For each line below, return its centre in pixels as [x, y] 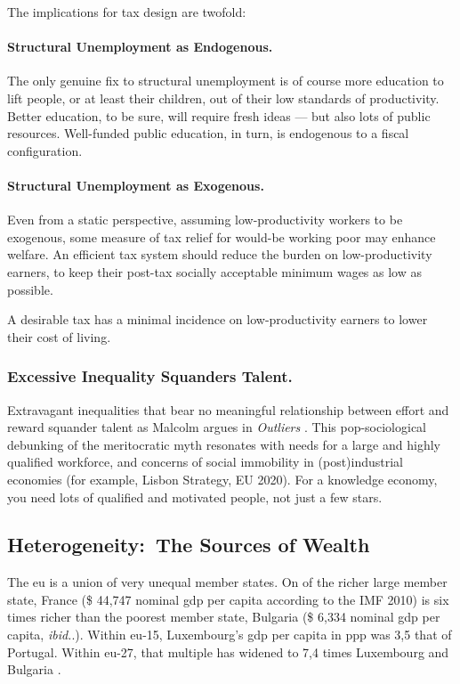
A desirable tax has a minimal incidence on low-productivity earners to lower [218, 319]
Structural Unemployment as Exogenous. [136, 185]
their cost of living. [59, 336]
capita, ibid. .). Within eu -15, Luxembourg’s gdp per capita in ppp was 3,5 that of [230, 635]
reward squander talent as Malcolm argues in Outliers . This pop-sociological [217, 427]
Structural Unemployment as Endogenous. [140, 47]
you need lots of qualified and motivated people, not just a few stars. [195, 497]
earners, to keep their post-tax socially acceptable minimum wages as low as [215, 271]
